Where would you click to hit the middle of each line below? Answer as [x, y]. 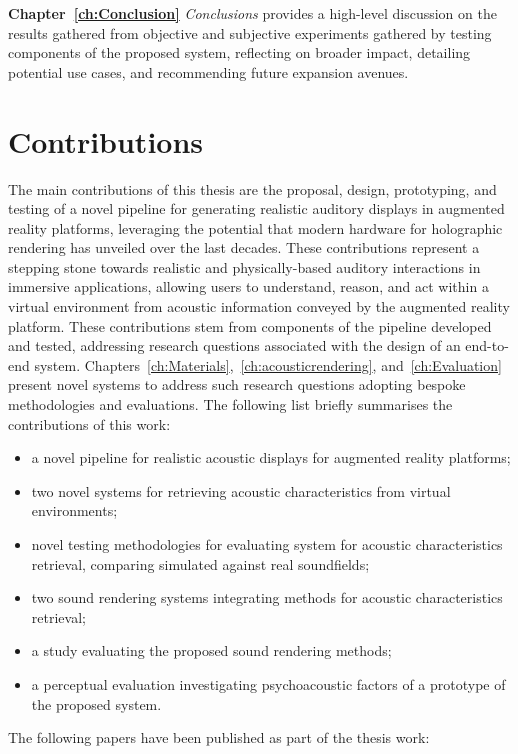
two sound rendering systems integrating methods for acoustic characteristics [267, 597]
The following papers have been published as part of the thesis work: [219, 737]
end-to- [487, 345]
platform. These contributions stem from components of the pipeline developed [250, 325]
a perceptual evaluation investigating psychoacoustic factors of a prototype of [268, 683]
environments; [74, 510]
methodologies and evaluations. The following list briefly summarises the [230, 404]
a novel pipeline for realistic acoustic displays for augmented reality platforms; [271, 457]
